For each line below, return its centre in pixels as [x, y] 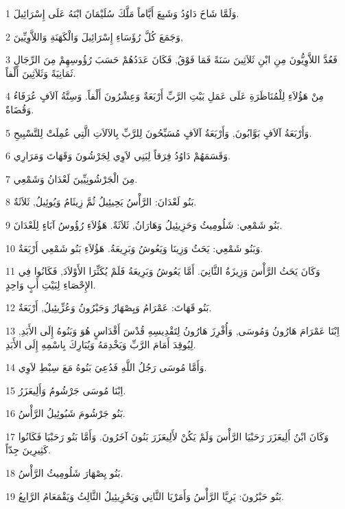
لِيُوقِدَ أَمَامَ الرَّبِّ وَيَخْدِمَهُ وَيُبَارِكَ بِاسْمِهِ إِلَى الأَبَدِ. [101, 344]
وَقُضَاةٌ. [20, 109]
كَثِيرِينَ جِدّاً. [28, 450]
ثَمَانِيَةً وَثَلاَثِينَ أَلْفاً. [41, 72]
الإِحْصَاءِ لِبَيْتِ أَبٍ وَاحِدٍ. [51, 284]
